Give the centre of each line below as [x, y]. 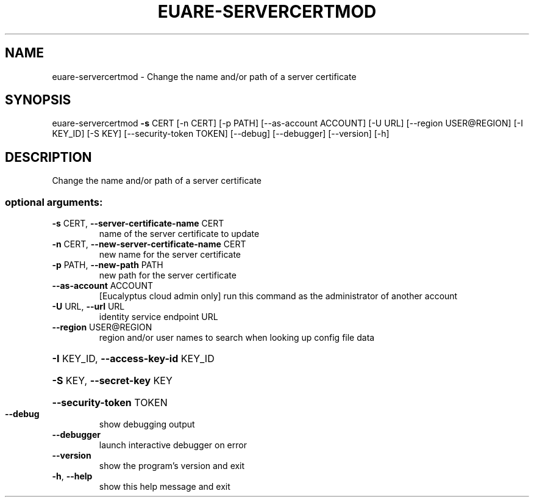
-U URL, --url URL [88, 307]
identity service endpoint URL [158, 317]
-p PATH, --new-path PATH [108, 265]
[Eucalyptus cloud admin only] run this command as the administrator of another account [278, 296]
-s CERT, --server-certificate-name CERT [138, 224]
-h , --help [72, 476]
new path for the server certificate [168, 275]
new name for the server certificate [170, 255]
